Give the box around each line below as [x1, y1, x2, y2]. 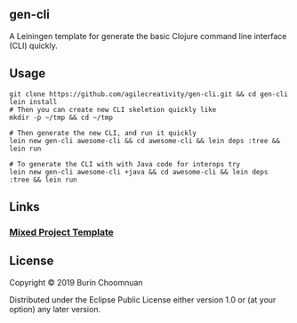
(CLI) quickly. [9, 40, 58, 51]
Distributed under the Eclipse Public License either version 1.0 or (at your [9, 294, 277, 305]
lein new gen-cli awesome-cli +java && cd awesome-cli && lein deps [9, 167, 269, 176]
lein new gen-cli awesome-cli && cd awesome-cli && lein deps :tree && [9, 136, 280, 145]
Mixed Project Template [9, 226, 114, 238]
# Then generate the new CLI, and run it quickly [9, 128, 197, 137]
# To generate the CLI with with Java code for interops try [9, 159, 241, 168]
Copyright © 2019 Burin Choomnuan [9, 277, 144, 287]
